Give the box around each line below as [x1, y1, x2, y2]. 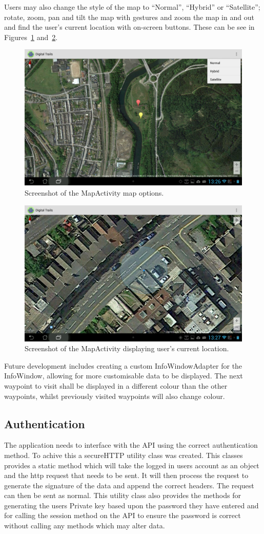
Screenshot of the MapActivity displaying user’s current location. [25, 343, 229, 354]
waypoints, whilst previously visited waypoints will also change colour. [4, 390, 225, 401]
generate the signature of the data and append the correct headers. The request [4, 480, 254, 490]
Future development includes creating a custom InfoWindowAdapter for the [4, 360, 242, 371]
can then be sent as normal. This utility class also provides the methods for [4, 490, 241, 501]
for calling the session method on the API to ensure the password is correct [4, 510, 241, 521]
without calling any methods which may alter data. [4, 520, 165, 531]
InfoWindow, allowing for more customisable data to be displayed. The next [4, 370, 243, 381]
